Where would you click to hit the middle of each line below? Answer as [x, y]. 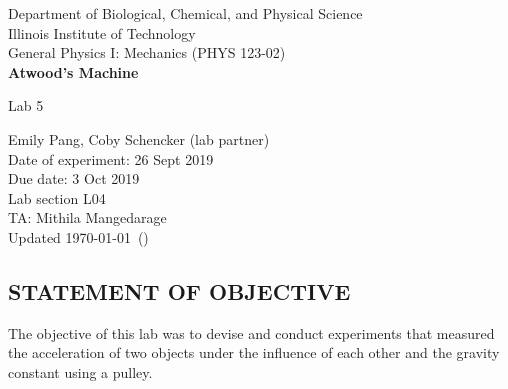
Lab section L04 [57, 197]
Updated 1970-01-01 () [78, 236]
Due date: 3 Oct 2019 [74, 178]
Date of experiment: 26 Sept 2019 [111, 158]
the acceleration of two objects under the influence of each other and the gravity [254, 352]
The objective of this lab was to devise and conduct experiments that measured [251, 332]
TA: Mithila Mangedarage [87, 217]
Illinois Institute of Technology [102, 32]
